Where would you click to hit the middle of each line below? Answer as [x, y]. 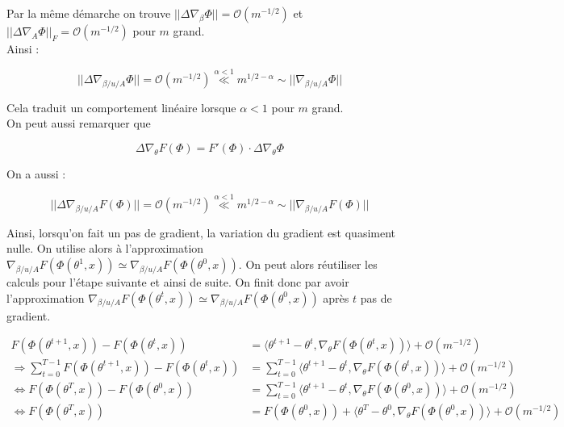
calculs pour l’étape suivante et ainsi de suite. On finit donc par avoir [178, 282]
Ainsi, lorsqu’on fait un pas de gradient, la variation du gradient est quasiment [201, 232]
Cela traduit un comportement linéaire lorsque [121, 107]
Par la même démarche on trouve [89, 13]
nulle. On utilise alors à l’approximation [105, 248]
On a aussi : [36, 174]
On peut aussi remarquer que [79, 123]
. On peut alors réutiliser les [308, 264]
